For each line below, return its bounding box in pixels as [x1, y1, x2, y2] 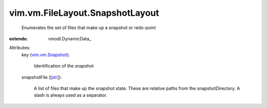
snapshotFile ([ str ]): [21, 74, 62, 80]
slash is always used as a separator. [34, 92, 107, 98]
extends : [9, 36, 28, 41]
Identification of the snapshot [34, 63, 94, 69]
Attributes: [9, 45, 31, 51]
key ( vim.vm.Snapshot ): [21, 52, 70, 58]
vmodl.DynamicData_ [48, 36, 91, 41]
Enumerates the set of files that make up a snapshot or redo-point [21, 25, 156, 31]
